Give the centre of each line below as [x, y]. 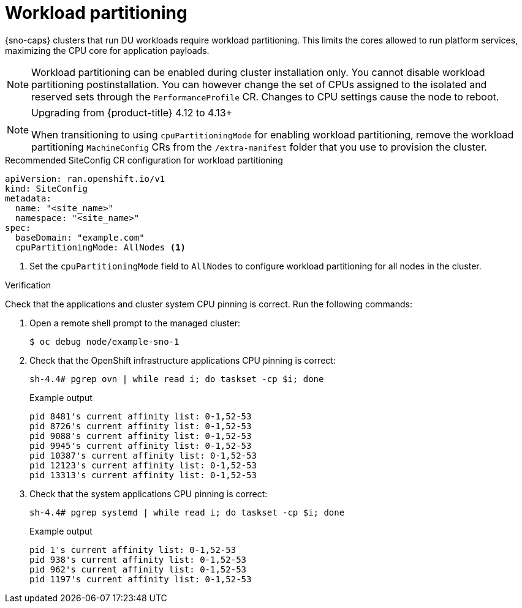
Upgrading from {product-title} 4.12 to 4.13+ [132, 112]
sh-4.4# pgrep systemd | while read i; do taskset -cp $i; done [187, 512]
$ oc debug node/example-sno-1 [104, 341]
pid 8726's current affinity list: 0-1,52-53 [141, 426]
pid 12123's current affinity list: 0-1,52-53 [143, 465]
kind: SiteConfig [46, 188]
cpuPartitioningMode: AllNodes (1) [100, 247]
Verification [28, 285]
